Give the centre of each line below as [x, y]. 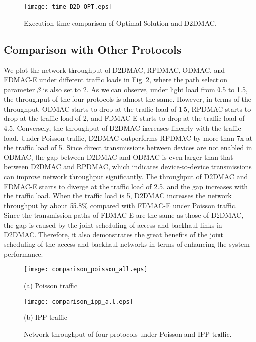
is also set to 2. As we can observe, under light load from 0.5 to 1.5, [145, 89]
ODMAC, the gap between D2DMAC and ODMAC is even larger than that [119, 157]
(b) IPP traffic [45, 317]
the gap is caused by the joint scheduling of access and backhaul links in [113, 224]
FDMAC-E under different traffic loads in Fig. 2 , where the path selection [116, 80]
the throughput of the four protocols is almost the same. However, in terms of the [128, 99]
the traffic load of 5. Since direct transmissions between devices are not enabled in [128, 147]
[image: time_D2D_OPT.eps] [68, 7]
